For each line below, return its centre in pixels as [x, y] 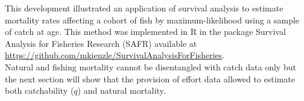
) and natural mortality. [122, 90]
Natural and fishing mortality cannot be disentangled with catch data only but [150, 66]
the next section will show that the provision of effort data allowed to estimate [150, 78]
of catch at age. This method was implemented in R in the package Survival [145, 32]
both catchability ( [40, 90]
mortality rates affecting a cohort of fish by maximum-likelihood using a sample [152, 20]
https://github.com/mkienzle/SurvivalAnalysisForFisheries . [115, 55]
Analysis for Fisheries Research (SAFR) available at [101, 43]
